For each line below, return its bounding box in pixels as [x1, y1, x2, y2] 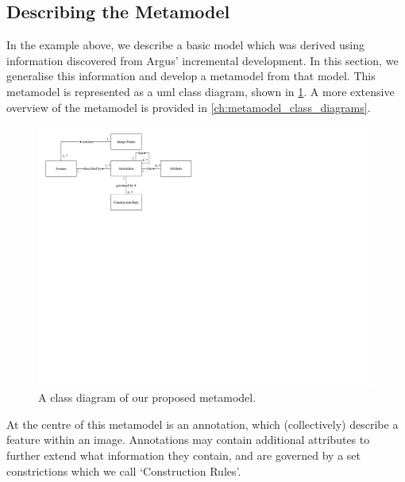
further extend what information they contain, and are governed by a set [6, 447, 361, 464]
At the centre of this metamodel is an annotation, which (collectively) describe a [6, 415, 399, 432]
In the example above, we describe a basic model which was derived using [6, 37, 365, 53]
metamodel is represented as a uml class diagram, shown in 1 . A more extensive [6, 83, 395, 99]
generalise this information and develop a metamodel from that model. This [6, 67, 376, 84]
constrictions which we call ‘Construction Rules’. [6, 462, 241, 479]
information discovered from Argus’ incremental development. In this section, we [6, 52, 399, 68]
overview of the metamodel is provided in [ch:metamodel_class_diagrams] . [6, 98, 371, 115]
